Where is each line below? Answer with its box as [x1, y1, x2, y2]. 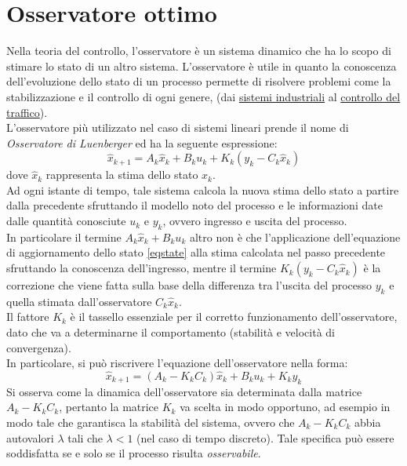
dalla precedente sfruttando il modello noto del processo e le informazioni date [6, 197, 383, 213]
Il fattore [6, 308, 49, 325]
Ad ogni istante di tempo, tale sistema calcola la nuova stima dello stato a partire [6, 181, 399, 198]
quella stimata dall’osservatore [6, 293, 152, 309]
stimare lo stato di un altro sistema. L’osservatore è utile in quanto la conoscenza [6, 57, 397, 74]
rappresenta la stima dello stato [45, 166, 198, 183]
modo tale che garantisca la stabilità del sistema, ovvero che [6, 414, 295, 431]
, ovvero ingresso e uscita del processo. [162, 213, 347, 229]
